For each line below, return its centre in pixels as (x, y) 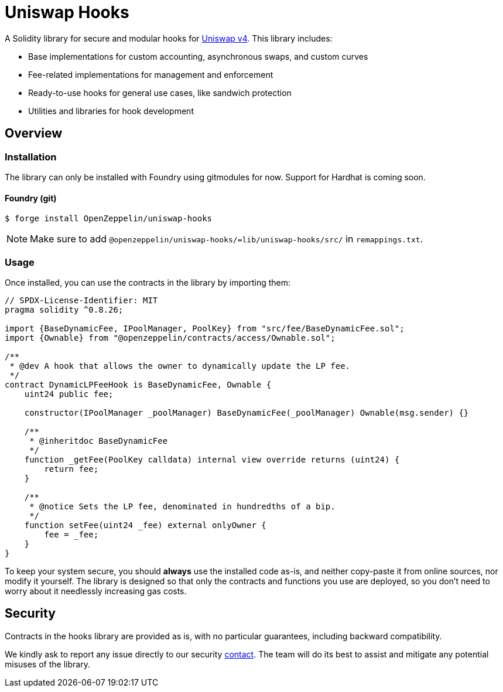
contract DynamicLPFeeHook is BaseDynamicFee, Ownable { (138, 384)
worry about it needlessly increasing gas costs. (96, 591)
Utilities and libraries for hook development (111, 111)
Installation (31, 157)
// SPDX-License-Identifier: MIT (81, 300)
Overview (34, 133)
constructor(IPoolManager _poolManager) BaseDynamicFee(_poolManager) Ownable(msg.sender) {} (247, 412)
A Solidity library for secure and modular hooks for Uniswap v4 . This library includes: (169, 38)
